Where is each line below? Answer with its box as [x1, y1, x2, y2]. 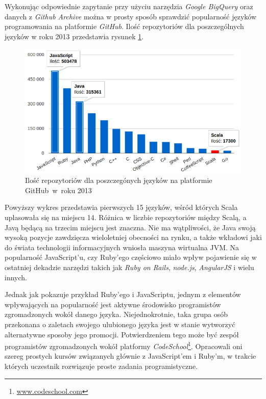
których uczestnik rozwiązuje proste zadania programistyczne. [5, 360, 198, 371]
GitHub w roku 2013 [25, 184, 92, 195]
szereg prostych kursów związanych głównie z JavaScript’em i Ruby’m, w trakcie [5, 351, 256, 361]
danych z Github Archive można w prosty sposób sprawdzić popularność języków [5, 11, 256, 21]
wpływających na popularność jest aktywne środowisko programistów [5, 299, 221, 309]
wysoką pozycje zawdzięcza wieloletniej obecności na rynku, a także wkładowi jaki [5, 232, 262, 243]
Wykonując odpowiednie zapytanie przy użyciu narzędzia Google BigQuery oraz [5, 1, 253, 11]
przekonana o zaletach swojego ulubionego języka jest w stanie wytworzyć [5, 318, 235, 329]
